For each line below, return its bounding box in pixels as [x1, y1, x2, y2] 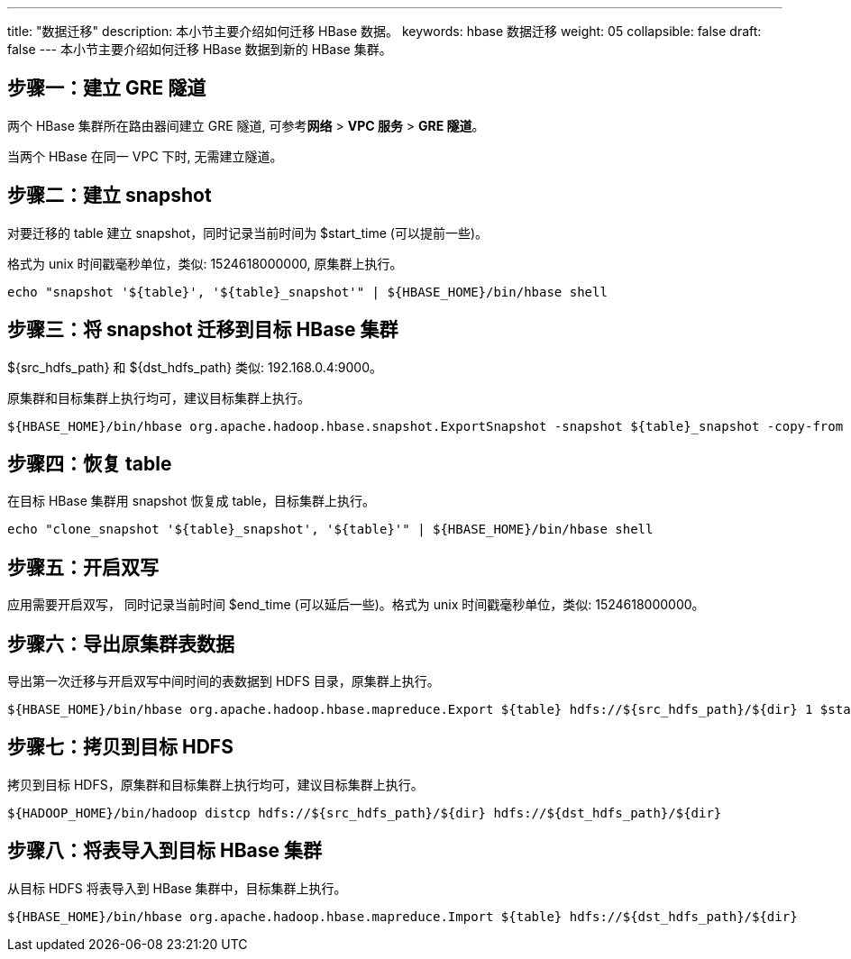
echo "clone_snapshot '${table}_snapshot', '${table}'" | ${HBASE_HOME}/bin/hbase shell [7, 522, 654, 537]
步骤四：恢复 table [7, 452, 172, 475]
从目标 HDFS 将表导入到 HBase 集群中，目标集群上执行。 [7, 880, 347, 896]
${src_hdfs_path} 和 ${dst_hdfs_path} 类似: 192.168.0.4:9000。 [7, 359, 382, 375]
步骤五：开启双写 [7, 555, 159, 579]
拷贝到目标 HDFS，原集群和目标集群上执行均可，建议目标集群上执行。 [7, 776, 424, 792]
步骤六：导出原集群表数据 [7, 632, 234, 655]
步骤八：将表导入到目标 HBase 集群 [7, 839, 322, 863]
